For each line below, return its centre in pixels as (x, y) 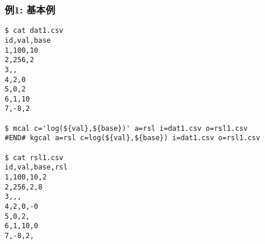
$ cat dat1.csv (34, 31)
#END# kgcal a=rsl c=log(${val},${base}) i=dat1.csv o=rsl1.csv (132, 138)
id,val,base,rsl (36, 167)
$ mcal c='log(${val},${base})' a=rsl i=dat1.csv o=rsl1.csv (126, 128)
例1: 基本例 (30, 9)
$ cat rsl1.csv (34, 157)
